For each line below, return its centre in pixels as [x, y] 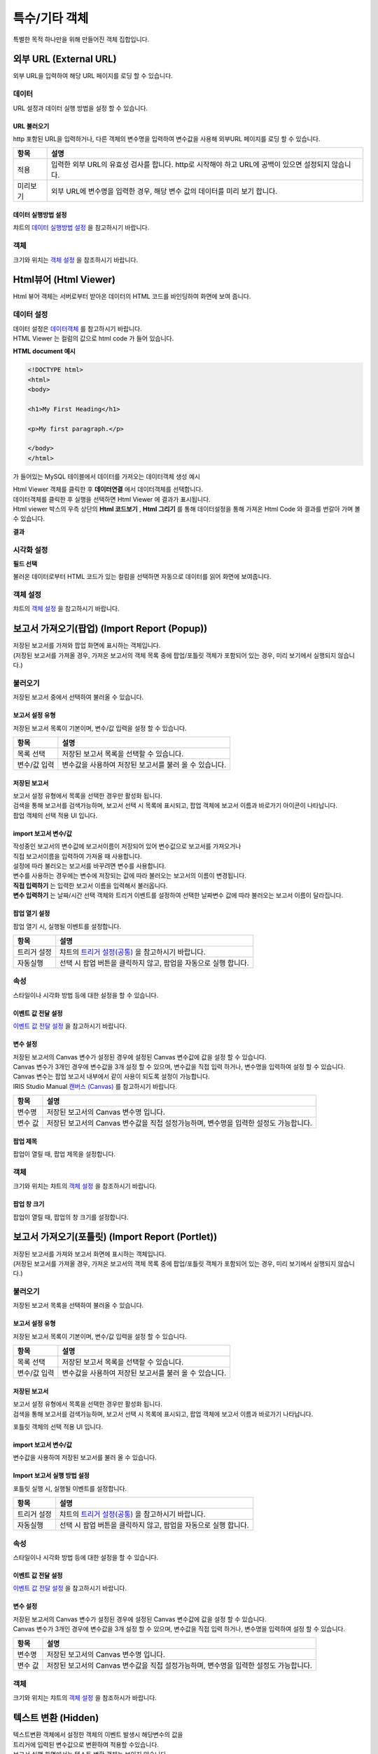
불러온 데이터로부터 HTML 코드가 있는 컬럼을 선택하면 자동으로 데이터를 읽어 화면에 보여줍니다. [142, 577]
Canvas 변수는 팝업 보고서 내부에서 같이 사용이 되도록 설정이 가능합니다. [111, 1076]
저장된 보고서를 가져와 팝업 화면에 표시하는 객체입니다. [87, 645]
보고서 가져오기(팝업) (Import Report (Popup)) [110, 629]
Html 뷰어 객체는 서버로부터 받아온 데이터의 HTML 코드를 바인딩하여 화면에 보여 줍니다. [132, 296]
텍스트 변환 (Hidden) [56, 1718]
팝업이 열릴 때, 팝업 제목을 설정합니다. [64, 1154]
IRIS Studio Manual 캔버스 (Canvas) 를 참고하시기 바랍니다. [95, 1086]
